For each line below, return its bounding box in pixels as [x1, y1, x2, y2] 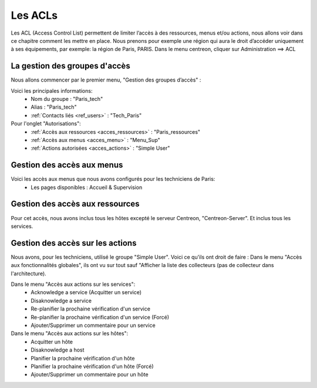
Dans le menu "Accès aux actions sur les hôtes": [11, 330, 129, 337]
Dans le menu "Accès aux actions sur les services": [11, 281, 136, 288]
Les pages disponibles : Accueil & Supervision [31, 184, 143, 191]
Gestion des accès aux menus [11, 160, 123, 170]
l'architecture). [11, 270, 46, 277]
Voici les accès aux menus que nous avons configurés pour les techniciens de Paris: [11, 176, 215, 183]
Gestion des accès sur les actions [11, 238, 137, 248]
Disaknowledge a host [31, 346, 85, 353]
